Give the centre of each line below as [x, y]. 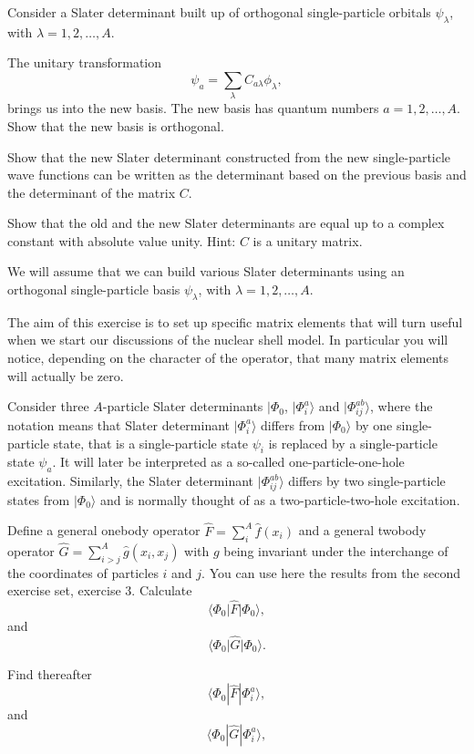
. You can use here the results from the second [331, 572]
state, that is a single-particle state [151, 443]
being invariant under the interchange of [336, 550]
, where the [401, 406]
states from [39, 499]
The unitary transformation [85, 62]
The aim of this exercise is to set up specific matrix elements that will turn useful [235, 321]
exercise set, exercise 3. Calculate [100, 590]
